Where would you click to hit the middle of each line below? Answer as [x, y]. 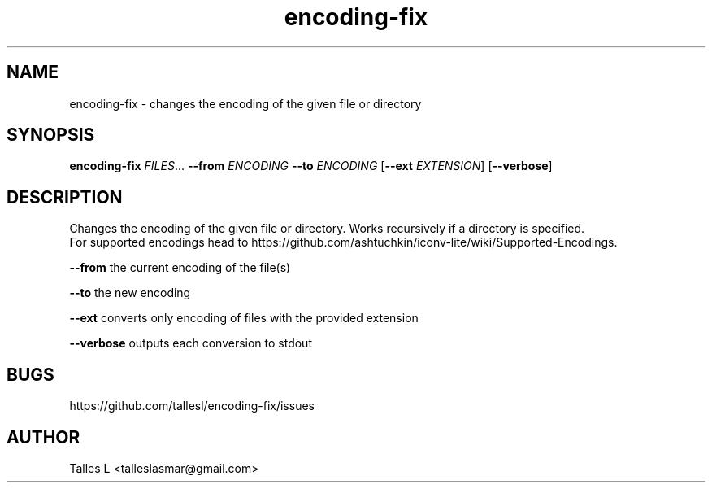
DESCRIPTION [65, 197]
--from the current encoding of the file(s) [180, 268]
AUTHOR [43, 437]
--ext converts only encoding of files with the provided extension [244, 318]
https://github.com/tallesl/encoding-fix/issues [192, 406]
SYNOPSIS [51, 135]
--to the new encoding [130, 293]
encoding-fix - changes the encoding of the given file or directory [245, 103]
